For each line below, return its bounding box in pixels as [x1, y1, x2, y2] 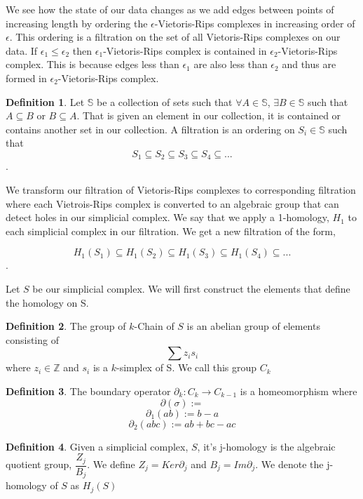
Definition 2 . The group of [6, 319, 126, 333]
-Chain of [134, 319, 174, 333]
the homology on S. [6, 295, 89, 310]
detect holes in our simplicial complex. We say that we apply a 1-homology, [6, 210, 329, 225]
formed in [6, 70, 47, 85]
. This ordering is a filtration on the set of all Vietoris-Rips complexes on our [9, 29, 341, 44]
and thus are [282, 57, 336, 72]
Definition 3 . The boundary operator [6, 383, 171, 398]
